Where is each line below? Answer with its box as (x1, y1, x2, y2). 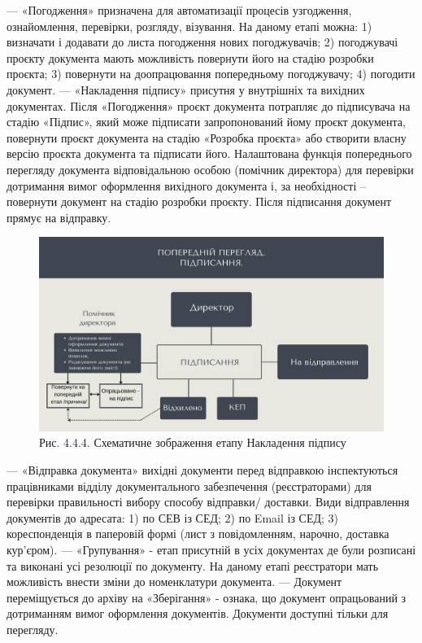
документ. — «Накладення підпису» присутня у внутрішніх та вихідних (7, 81, 365, 98)
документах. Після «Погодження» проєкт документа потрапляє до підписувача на (7, 97, 411, 114)
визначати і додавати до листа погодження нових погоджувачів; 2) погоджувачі (7, 33, 398, 50)
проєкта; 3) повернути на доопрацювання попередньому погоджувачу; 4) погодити (7, 65, 415, 82)
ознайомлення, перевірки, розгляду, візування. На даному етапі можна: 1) (7, 17, 372, 34)
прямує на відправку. (7, 208, 111, 225)
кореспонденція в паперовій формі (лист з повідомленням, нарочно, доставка (7, 525, 389, 542)
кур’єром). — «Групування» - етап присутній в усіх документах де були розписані (7, 540, 416, 558)
